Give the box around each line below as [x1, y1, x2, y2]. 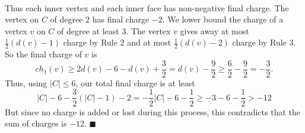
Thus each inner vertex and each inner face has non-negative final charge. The [5, 1, 289, 14]
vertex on [5, 13, 39, 25]
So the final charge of [5, 48, 82, 60]
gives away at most [180, 24, 249, 37]
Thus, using [5, 76, 47, 89]
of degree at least [57, 24, 119, 37]
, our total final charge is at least [75, 76, 195, 89]
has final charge [92, 13, 150, 25]
